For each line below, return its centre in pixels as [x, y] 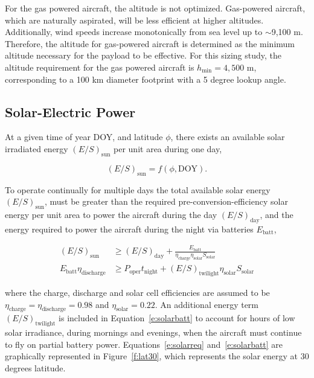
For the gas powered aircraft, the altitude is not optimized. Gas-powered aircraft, [155, 8]
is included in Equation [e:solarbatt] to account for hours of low [177, 318]
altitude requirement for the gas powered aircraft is [100, 67]
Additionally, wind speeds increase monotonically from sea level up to [134, 32]
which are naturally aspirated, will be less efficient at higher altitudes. [134, 20]
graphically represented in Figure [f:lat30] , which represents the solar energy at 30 [157, 356]
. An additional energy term [207, 304]
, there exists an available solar [228, 137]
